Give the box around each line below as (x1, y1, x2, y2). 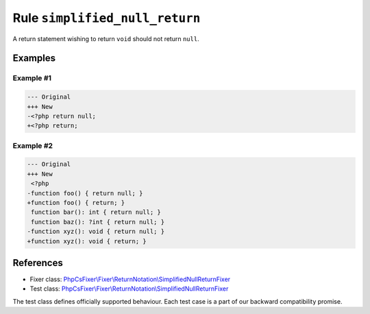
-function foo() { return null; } (27, 189, 143, 197)
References (12, 257, 63, 269)
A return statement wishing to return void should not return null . (12, 34, 199, 43)
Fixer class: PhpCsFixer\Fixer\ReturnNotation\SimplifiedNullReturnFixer (29, 275, 231, 284)
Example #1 (12, 73, 51, 83)
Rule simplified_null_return (12, 10, 201, 25)
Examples (12, 52, 56, 64)
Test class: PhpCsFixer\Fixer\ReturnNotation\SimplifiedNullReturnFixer (29, 285, 229, 293)
